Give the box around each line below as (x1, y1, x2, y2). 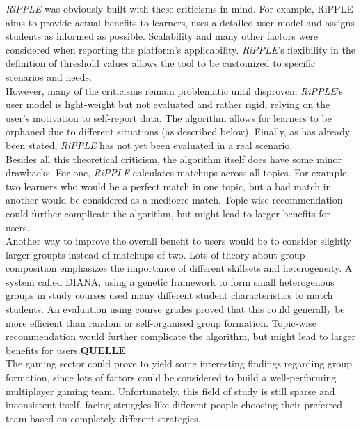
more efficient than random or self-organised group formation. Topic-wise (6, 315, 316, 330)
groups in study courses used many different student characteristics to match (6, 288, 333, 302)
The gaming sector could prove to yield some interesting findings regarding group (6, 356, 352, 371)
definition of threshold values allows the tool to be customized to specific (6, 56, 316, 70)
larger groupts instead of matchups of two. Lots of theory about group (6, 247, 305, 261)
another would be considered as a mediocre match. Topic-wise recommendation (6, 192, 343, 207)
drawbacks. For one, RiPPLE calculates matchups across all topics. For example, (6, 165, 350, 180)
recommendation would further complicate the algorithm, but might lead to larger (6, 329, 356, 344)
